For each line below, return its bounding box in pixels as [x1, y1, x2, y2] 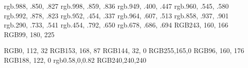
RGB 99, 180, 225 [4, 29, 54, 39]
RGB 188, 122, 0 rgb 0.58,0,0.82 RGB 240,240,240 [4, 54, 146, 65]
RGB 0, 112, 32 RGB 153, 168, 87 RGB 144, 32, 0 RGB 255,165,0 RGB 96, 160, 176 [4, 45, 245, 55]
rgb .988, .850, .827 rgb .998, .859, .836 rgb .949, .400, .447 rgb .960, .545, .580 [4, 1, 229, 11]
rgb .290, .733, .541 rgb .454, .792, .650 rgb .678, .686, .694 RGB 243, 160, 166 [4, 20, 229, 30]
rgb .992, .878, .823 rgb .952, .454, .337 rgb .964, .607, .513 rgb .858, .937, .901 [4, 10, 229, 20]
